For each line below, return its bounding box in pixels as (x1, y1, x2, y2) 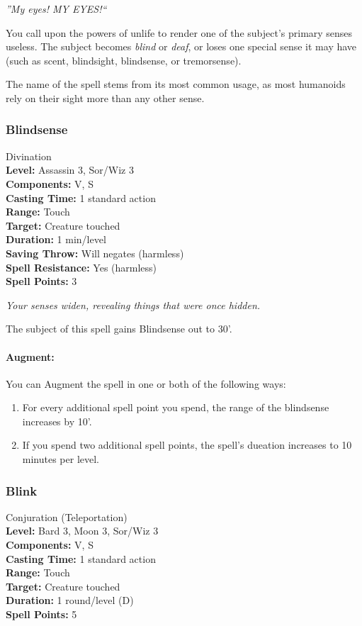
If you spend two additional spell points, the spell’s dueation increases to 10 (22, 437, 352, 452)
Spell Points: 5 (6, 607, 77, 622)
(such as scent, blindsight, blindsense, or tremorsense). (6, 52, 242, 67)
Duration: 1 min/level (6, 232, 106, 247)
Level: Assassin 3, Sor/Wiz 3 (6, 162, 134, 177)
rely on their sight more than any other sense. (6, 90, 205, 105)
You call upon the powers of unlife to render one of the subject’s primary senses (6, 25, 353, 40)
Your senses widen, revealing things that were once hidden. (6, 297, 261, 312)
